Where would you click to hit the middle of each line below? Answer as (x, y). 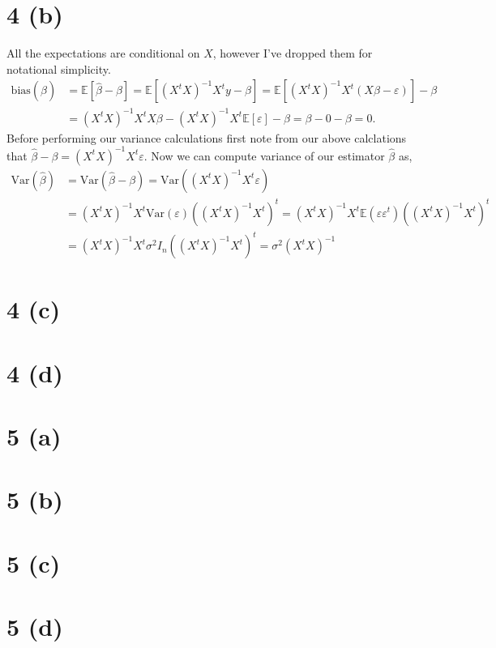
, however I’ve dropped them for (293, 53)
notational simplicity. (59, 68)
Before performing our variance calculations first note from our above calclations (207, 137)
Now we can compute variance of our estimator (268, 155)
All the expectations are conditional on (103, 53)
